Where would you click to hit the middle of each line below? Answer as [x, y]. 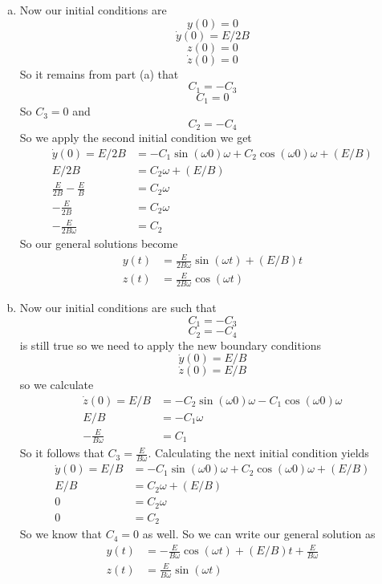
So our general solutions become [99, 243]
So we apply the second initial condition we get [136, 138]
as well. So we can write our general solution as [259, 534]
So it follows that [62, 453]
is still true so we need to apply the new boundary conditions [171, 345]
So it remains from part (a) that [99, 73]
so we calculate [57, 385]
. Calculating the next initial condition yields [258, 453]
